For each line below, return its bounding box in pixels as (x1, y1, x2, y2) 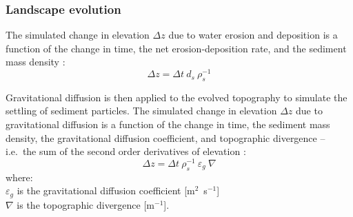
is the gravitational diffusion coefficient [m (17, 183, 195, 198)
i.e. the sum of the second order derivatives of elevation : (6, 144, 246, 158)
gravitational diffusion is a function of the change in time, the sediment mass (6, 117, 330, 132)
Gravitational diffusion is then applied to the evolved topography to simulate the (6, 90, 347, 104)
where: (6, 169, 33, 184)
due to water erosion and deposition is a (168, 28, 338, 42)
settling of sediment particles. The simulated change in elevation (6, 103, 277, 118)
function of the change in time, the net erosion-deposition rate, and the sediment (6, 41, 347, 55)
